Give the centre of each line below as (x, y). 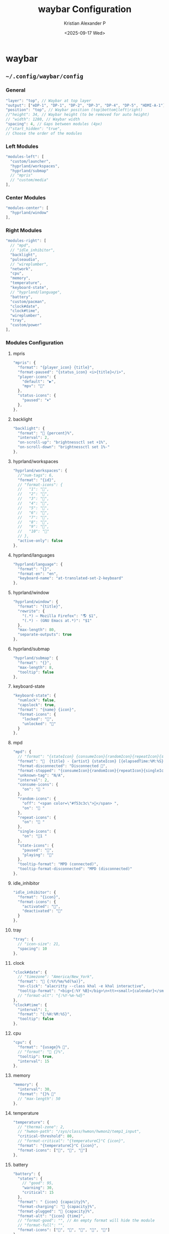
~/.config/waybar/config (45, 76)
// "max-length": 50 (39, 1099)
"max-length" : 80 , (37, 630)
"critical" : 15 (38, 1193)
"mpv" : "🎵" (34, 386)
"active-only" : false (40, 541)
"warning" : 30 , (38, 1188)
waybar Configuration (85, 9)
